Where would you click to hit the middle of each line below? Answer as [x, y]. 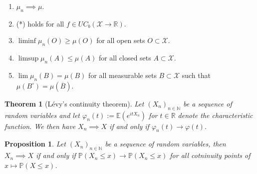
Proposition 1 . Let [35, 144]
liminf [27, 41]
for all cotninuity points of [210, 155]
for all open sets [121, 40]
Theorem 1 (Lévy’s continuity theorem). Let [74, 103]
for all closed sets [125, 58]
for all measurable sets [123, 75]
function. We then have [40, 126]
